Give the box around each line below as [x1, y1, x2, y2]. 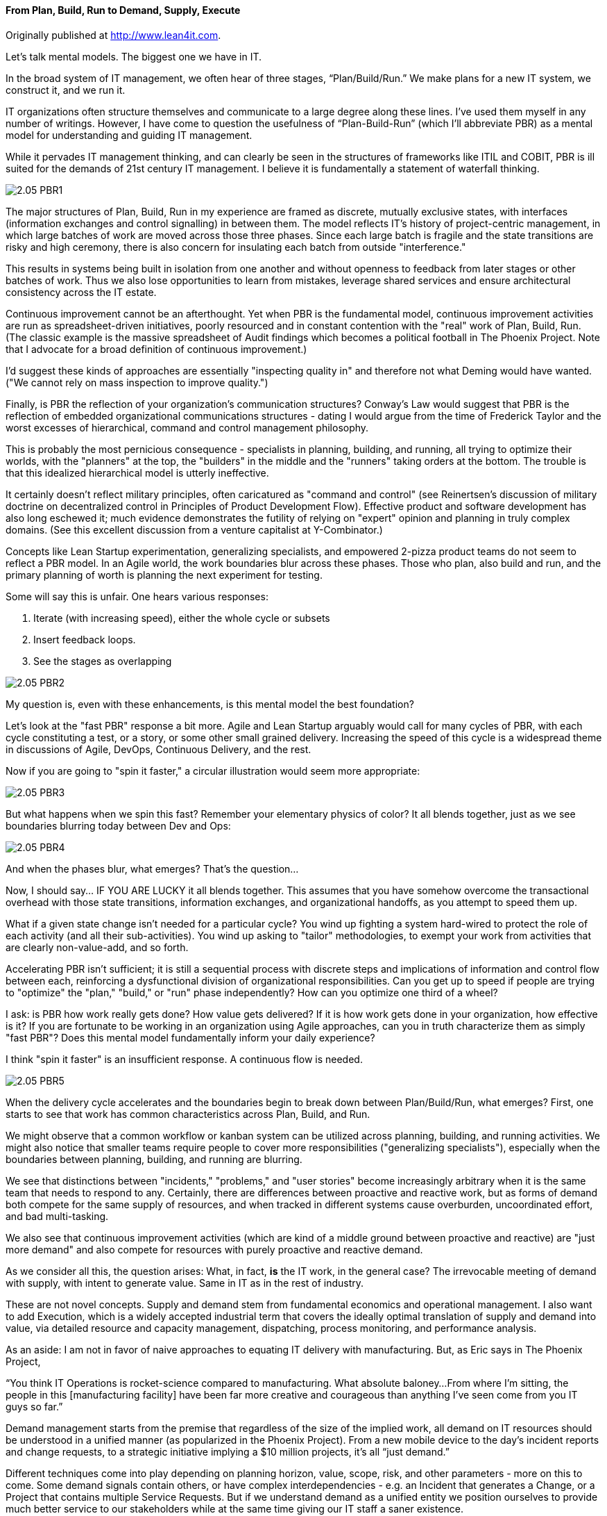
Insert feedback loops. [33, 633, 136, 645]
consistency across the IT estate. [6, 286, 157, 298]
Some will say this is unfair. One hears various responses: [6, 590, 268, 602]
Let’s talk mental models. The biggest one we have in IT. [6, 50, 262, 63]
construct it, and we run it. [6, 83, 126, 96]
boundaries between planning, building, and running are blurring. [6, 1153, 302, 1165]
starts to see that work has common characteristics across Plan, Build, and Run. [6, 1107, 370, 1120]
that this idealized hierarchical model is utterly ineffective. [6, 466, 269, 479]
